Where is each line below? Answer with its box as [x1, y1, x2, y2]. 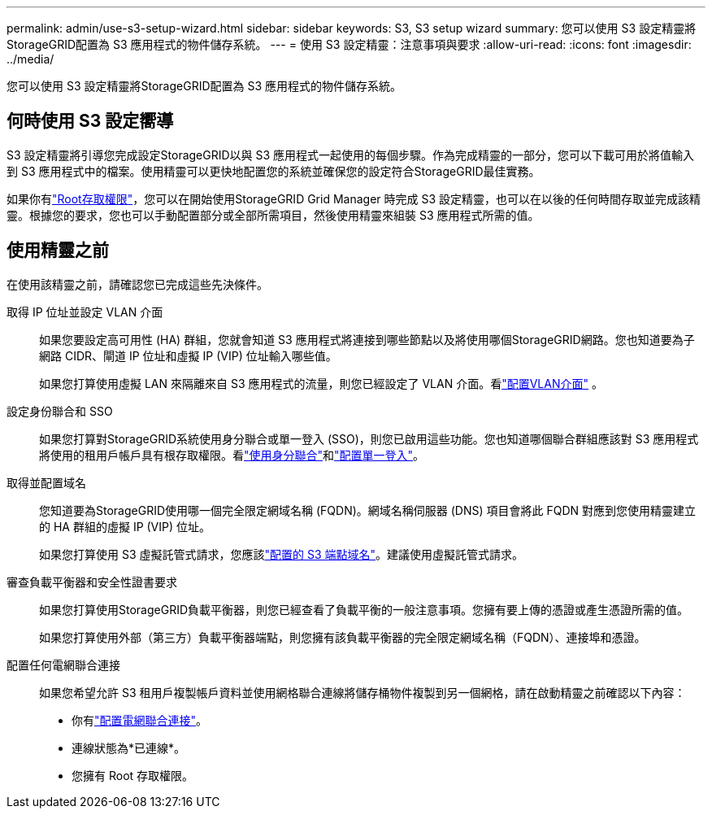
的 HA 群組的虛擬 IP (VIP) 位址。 [39, 519, 211, 534]
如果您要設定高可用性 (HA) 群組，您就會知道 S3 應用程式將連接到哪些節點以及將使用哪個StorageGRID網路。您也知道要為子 [39, 332, 695, 346]
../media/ [7, 52, 54, 66]
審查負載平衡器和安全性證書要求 [7, 574, 177, 589]
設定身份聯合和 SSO [7, 403, 113, 418]
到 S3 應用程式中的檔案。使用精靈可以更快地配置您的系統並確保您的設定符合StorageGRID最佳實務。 [7, 163, 541, 178]
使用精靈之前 [7, 240, 109, 261]
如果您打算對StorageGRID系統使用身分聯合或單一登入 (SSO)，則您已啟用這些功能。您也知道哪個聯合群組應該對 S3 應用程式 [39, 431, 699, 446]
